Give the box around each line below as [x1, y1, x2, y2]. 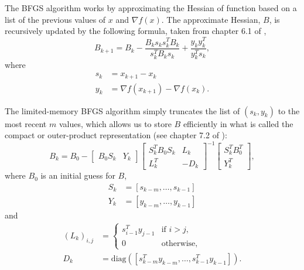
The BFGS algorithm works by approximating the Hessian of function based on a [5, 2, 297, 13]
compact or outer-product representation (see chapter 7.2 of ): [5, 129, 227, 141]
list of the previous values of [5, 13, 106, 25]
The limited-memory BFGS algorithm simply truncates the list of [5, 104, 240, 117]
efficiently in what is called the [183, 117, 293, 129]
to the [278, 104, 300, 117]
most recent [5, 117, 47, 129]
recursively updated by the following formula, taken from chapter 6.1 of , [5, 25, 267, 37]
